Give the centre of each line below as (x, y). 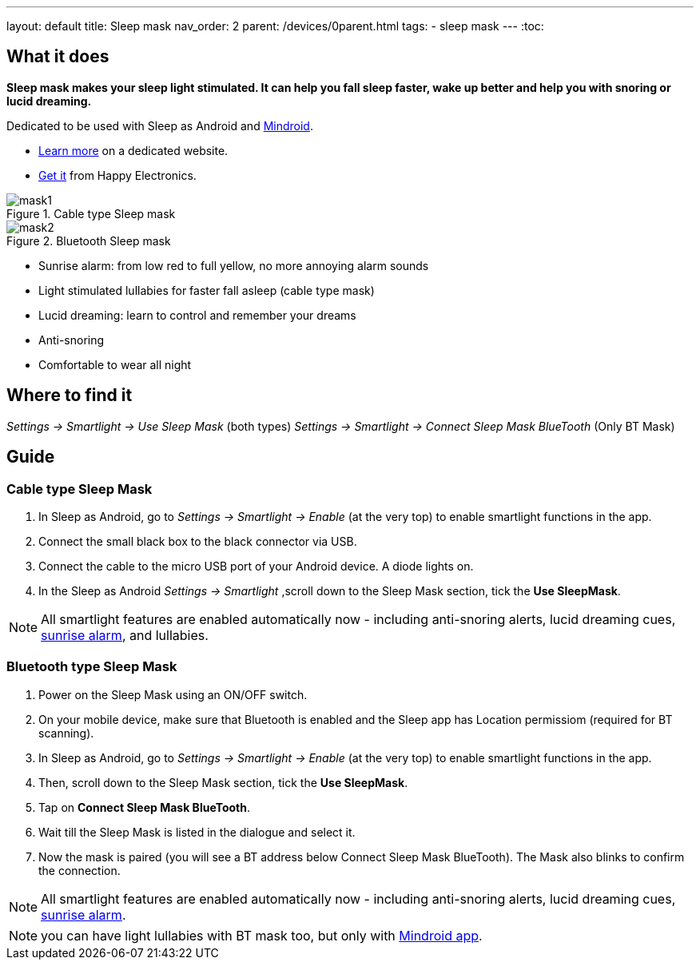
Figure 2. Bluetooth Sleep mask (89, 241)
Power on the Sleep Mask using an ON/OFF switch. (173, 694)
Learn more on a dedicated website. (133, 150)
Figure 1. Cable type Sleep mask (91, 213)
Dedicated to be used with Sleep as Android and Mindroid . (160, 125)
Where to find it (70, 396)
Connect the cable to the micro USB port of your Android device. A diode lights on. (256, 566)
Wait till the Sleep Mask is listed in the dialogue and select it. (197, 832)
